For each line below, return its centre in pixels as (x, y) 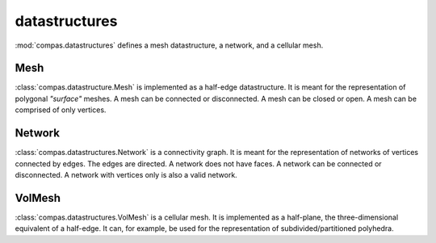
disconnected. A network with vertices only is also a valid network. (126, 174)
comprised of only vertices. (61, 110)
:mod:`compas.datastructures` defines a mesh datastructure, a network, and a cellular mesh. (169, 45)
